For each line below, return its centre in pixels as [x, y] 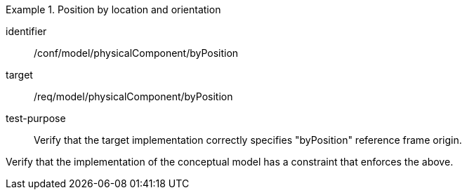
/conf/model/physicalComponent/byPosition [136, 53]
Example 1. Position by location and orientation [113, 9]
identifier [26, 31]
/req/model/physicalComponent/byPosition [133, 96]
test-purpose [36, 118]
